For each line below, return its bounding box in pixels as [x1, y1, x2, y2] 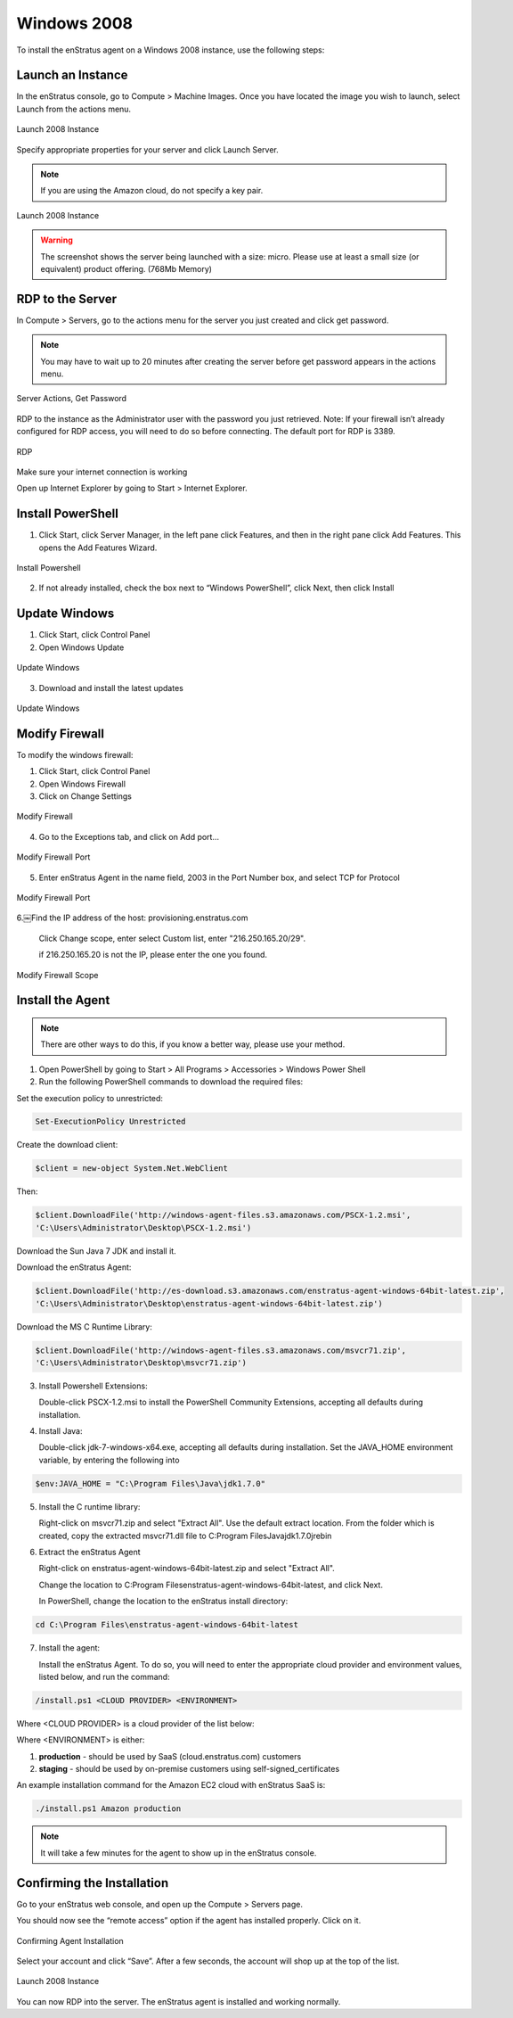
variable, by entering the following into [38, 1454, 180, 1465]
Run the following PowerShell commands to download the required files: [38, 1076, 304, 1087]
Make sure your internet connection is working [16, 466, 188, 477]
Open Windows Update [38, 642, 125, 653]
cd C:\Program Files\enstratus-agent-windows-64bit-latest [35, 1619, 298, 1630]
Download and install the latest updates [38, 682, 184, 693]
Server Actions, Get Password [16, 393, 127, 404]
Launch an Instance [16, 68, 128, 83]
